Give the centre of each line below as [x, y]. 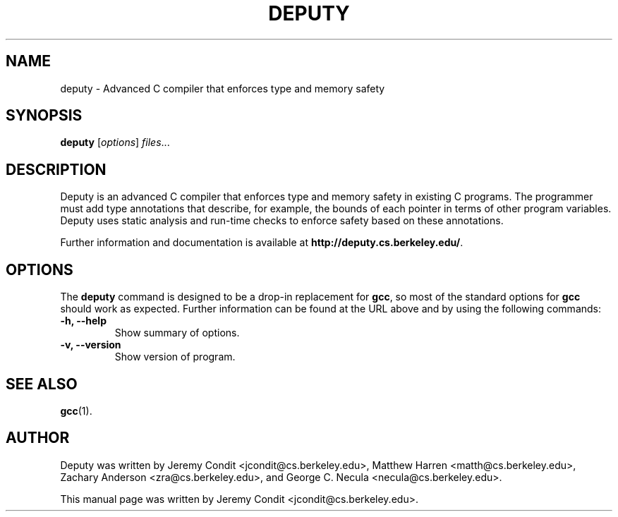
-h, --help [83, 321]
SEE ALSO [42, 384]
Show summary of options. [177, 333]
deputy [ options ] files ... [115, 142]
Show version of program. [175, 357]
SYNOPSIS [44, 116]
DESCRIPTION [56, 169]
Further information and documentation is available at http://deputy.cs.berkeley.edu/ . [262, 243]
